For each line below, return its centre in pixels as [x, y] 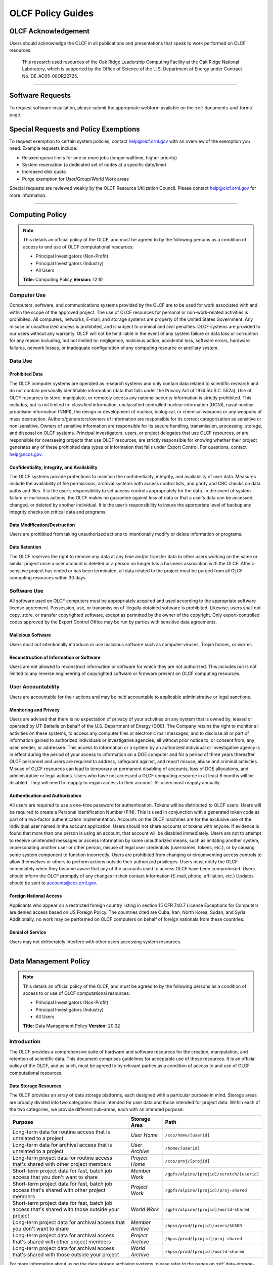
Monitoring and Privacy [35, 710]
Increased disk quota [44, 172]
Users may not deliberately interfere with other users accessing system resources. [95, 942]
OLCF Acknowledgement [50, 31]
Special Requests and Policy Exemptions [75, 129]
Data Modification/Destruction [42, 525]
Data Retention [25, 547]
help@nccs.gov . [26, 454]
